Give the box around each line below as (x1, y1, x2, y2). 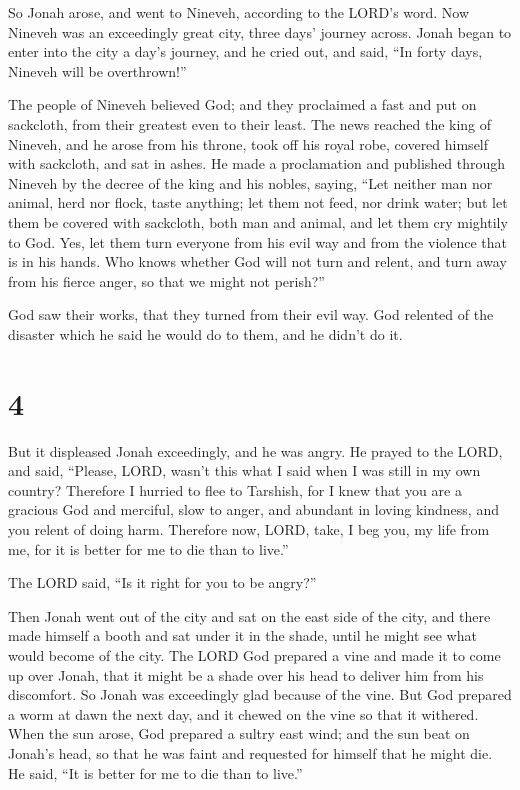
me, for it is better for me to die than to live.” (8, 538, 289, 559)
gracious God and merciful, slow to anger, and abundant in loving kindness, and (8, 499, 499, 520)
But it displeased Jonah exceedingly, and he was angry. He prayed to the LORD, (8, 440, 503, 461)
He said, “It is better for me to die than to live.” (8, 762, 303, 783)
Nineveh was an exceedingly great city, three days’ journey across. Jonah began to (8, 21, 512, 42)
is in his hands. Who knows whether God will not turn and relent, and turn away (8, 251, 507, 272)
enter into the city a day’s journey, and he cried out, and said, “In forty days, (8, 41, 483, 62)
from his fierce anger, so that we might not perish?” (8, 270, 325, 291)
